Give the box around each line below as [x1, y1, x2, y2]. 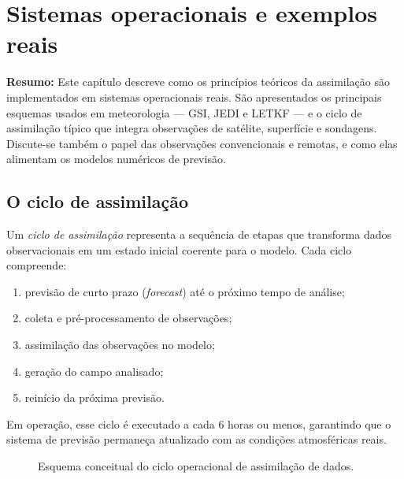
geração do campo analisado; [24, 362, 164, 379]
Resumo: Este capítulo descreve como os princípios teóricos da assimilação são [6, 73, 391, 90]
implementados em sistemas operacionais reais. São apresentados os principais [6, 88, 382, 105]
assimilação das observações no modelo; [24, 336, 215, 353]
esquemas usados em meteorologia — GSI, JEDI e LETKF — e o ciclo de [6, 104, 362, 121]
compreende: [6, 257, 67, 273]
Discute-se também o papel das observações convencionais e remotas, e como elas [6, 135, 398, 151]
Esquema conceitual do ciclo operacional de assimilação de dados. [38, 458, 354, 474]
